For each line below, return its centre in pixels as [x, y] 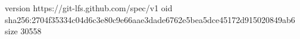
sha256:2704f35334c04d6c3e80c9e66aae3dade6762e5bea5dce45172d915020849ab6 [150, 19]
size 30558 [23, 31]
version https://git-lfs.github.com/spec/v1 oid [89, 8]
